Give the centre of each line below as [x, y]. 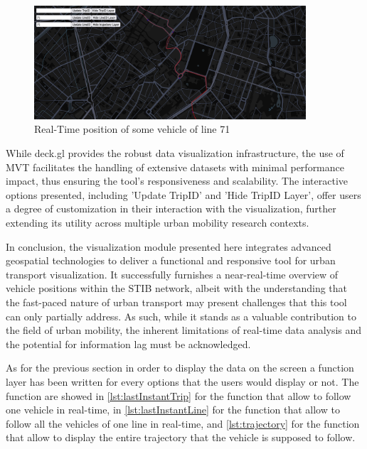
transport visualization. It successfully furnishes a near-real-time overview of [172, 274]
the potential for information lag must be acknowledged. [128, 343]
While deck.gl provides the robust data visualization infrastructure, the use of [175, 153]
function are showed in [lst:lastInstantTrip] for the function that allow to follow [179, 395]
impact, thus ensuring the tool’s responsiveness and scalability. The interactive [177, 181]
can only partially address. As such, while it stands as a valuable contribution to [181, 316]
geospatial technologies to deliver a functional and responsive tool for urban [171, 260]
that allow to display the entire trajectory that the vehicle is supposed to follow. [181, 437]
